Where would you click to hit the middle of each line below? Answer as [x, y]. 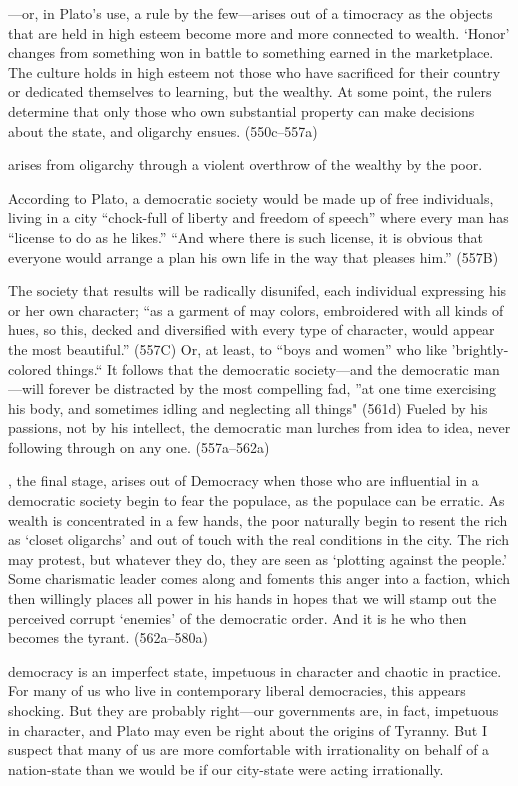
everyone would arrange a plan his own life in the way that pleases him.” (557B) [253, 256]
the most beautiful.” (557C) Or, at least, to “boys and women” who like [227, 348]
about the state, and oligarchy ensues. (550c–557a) [163, 130]
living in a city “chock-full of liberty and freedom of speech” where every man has [258, 217]
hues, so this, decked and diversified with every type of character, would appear [251, 329]
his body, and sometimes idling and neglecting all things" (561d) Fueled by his [248, 407]
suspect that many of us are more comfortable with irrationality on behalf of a [249, 749]
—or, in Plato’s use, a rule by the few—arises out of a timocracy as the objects [250, 13]
